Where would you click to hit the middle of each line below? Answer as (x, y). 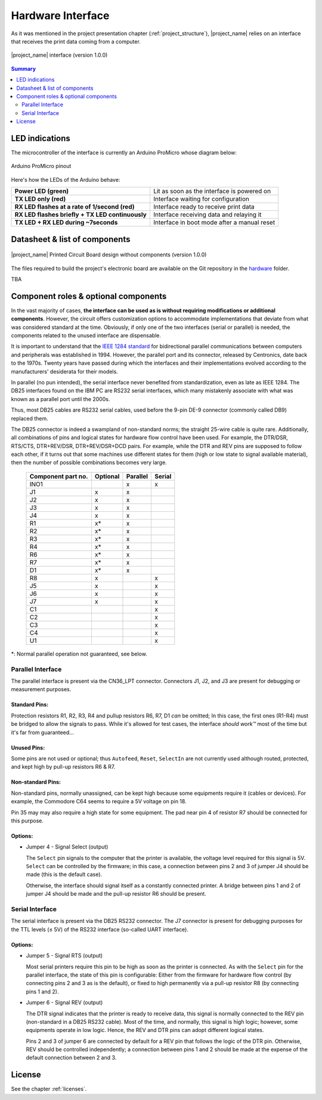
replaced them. (30, 418)
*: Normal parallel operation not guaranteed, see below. (79, 654)
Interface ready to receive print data (204, 207)
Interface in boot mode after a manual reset (214, 222)
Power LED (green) (42, 191)
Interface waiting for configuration (201, 199)
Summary (23, 69)
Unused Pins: (28, 747)
